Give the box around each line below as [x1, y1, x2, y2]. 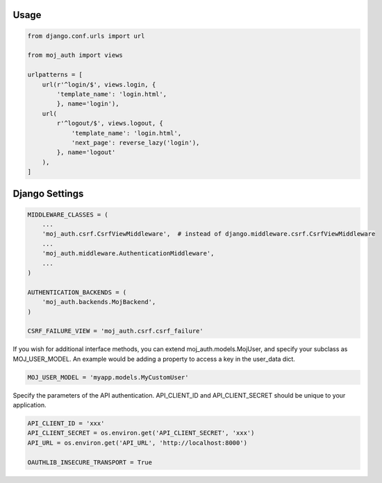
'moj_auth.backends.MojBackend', [42, 298, 156, 306]
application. [13, 401, 47, 409]
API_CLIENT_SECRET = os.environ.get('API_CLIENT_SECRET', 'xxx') [27, 429, 255, 437]
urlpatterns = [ [27, 71, 83, 79]
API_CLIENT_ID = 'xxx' [27, 420, 105, 427]
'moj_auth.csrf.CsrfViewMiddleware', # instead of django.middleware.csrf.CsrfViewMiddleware [42, 230, 376, 238]
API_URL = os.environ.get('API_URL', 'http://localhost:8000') [27, 439, 248, 447]
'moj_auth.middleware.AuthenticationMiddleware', [42, 250, 215, 257]
